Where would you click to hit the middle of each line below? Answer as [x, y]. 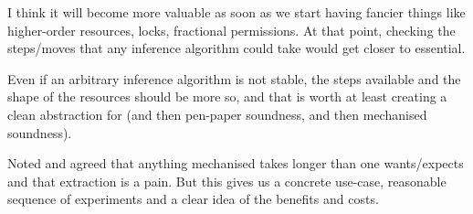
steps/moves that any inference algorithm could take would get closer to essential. [236, 48]
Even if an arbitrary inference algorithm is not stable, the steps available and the [234, 78]
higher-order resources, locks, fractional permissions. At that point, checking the [231, 30]
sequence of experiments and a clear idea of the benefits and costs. [193, 199]
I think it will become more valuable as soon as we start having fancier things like [236, 12]
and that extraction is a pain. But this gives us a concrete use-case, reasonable [227, 181]
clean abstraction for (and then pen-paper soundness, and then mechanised [217, 114]
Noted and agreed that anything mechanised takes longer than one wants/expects [236, 163]
